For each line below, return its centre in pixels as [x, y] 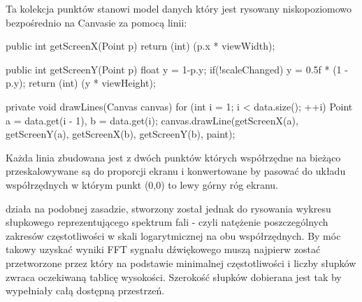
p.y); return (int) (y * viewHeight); [81, 83]
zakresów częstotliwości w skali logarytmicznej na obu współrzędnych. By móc [173, 235]
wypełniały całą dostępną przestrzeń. [85, 290]
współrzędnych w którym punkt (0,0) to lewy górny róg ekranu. [142, 184]
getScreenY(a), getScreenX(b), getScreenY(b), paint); [121, 134]
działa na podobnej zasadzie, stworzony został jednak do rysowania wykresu [168, 208]
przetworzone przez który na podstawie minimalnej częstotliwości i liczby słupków [181, 263]
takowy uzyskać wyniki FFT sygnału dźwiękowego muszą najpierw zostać [163, 249]
